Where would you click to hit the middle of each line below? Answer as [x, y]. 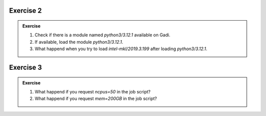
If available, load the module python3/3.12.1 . [79, 42]
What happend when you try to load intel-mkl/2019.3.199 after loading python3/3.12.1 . [121, 49]
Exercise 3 [25, 67]
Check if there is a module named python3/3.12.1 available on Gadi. [102, 35]
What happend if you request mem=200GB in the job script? [96, 99]
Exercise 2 [25, 11]
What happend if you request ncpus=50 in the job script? [93, 91]
